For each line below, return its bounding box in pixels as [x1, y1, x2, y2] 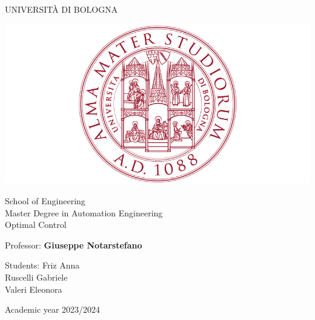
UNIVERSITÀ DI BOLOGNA [5, 3, 118, 15]
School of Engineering [5, 195, 85, 207]
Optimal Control [5, 218, 67, 231]
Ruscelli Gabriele [5, 271, 68, 284]
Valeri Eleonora [5, 282, 62, 295]
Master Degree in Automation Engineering [5, 206, 163, 219]
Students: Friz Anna [5, 259, 80, 272]
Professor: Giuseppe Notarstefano [5, 238, 142, 251]
